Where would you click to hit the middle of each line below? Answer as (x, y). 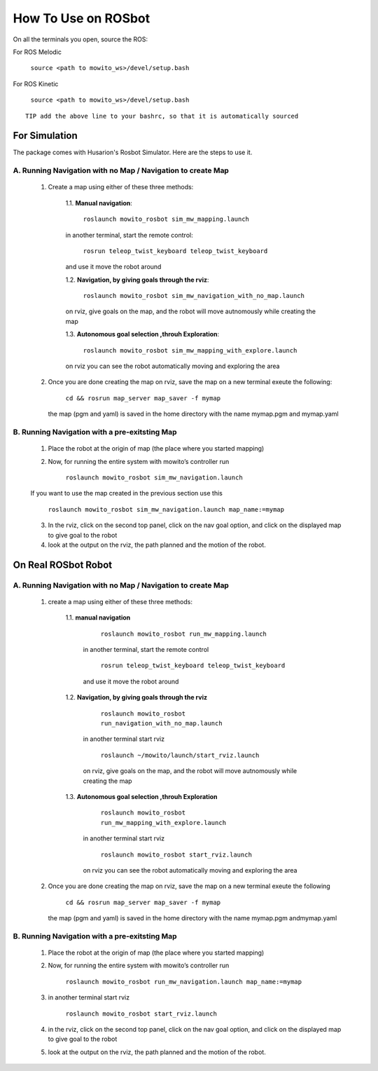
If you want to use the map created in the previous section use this (127, 493)
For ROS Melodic (37, 52)
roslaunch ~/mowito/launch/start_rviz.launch (180, 755)
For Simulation (45, 136)
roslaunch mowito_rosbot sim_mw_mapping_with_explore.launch (190, 350)
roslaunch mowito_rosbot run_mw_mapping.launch (184, 634)
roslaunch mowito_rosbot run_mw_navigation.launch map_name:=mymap (184, 982)
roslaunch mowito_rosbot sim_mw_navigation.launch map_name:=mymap (166, 509)
